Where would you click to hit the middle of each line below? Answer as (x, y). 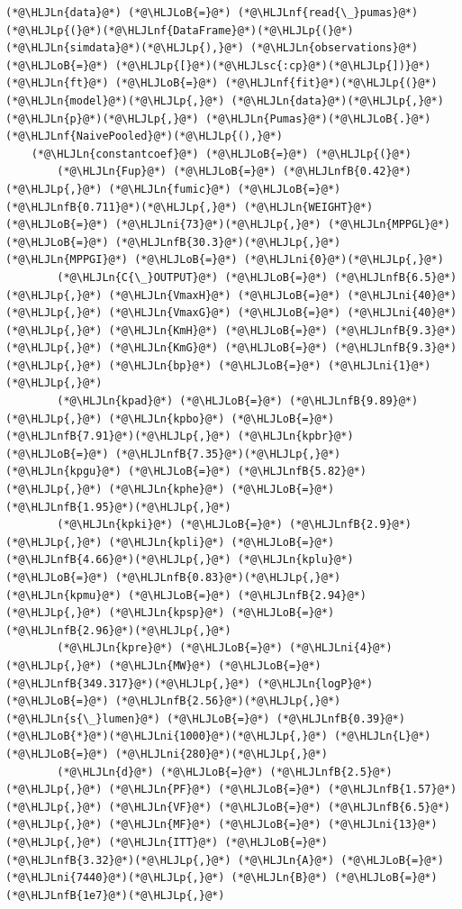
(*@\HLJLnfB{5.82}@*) (302, 472)
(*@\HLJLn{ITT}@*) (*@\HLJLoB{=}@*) (218, 842)
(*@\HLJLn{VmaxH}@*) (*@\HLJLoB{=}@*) (225, 295)
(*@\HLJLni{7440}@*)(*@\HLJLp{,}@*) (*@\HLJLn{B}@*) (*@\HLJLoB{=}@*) (222, 878)
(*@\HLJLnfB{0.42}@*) (347, 172)
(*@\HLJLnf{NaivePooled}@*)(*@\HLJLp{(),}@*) (144, 136)
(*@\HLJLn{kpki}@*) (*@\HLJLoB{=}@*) (170, 525)
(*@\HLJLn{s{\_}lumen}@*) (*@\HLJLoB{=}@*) (138, 718)
